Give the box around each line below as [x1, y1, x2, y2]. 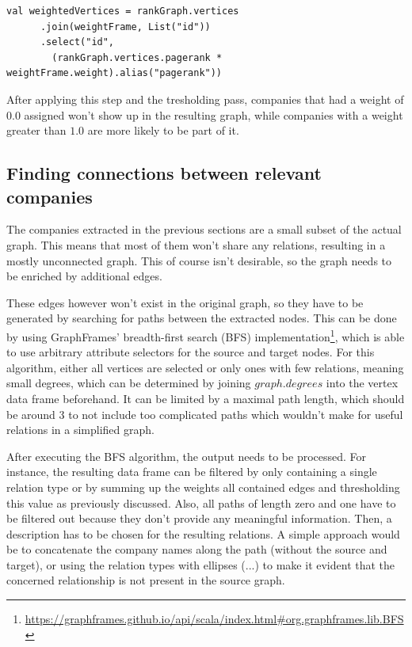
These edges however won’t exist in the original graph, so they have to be [6, 294, 364, 310]
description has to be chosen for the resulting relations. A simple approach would [6, 525, 400, 542]
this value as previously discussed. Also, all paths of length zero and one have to [6, 494, 396, 511]
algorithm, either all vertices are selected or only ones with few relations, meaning [6, 359, 404, 375]
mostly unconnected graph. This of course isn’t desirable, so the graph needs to [6, 252, 392, 268]
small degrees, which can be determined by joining [6, 375, 251, 391]
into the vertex [326, 375, 399, 391]
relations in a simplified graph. [6, 421, 154, 438]
